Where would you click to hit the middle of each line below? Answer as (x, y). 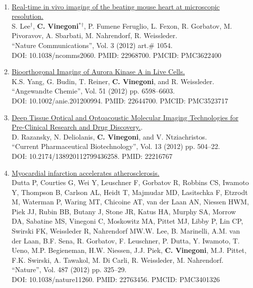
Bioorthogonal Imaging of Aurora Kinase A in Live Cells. (98, 72)
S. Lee (21, 25)
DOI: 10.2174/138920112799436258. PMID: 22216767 (92, 156)
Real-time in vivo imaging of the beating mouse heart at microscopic (116, 6)
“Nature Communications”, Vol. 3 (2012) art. (80, 45)
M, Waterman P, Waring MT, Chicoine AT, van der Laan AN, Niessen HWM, (130, 202)
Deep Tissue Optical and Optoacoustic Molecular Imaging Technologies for (125, 117)
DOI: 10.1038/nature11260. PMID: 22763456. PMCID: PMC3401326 (116, 279)
